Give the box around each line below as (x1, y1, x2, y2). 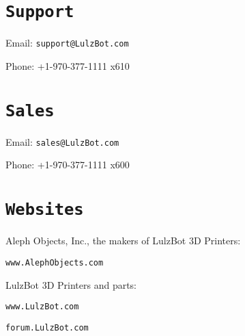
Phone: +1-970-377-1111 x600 (5, 157, 130, 172)
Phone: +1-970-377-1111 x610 (5, 58, 130, 73)
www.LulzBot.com (5, 302, 79, 312)
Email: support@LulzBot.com (5, 36, 129, 50)
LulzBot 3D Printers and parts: (5, 277, 137, 292)
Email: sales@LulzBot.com (5, 134, 119, 148)
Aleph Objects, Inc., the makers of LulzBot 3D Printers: (5, 233, 241, 248)
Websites (5, 200, 84, 220)
